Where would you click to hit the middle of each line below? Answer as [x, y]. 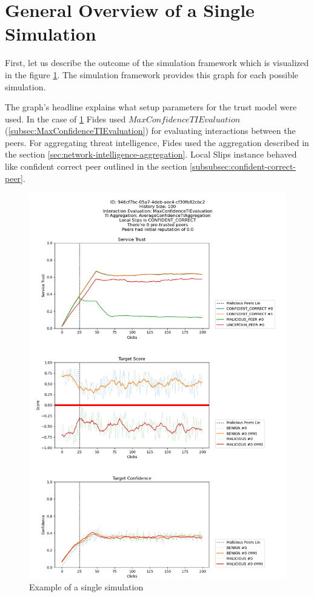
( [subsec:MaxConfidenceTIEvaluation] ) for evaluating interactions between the [150, 131]
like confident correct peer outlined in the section [96, 166]
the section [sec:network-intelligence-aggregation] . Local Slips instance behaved [151, 154]
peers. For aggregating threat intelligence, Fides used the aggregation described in [157, 142]
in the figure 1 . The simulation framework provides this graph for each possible [152, 74]
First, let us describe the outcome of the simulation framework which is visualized [157, 63]
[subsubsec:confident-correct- [243, 166]
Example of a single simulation [86, 587]
